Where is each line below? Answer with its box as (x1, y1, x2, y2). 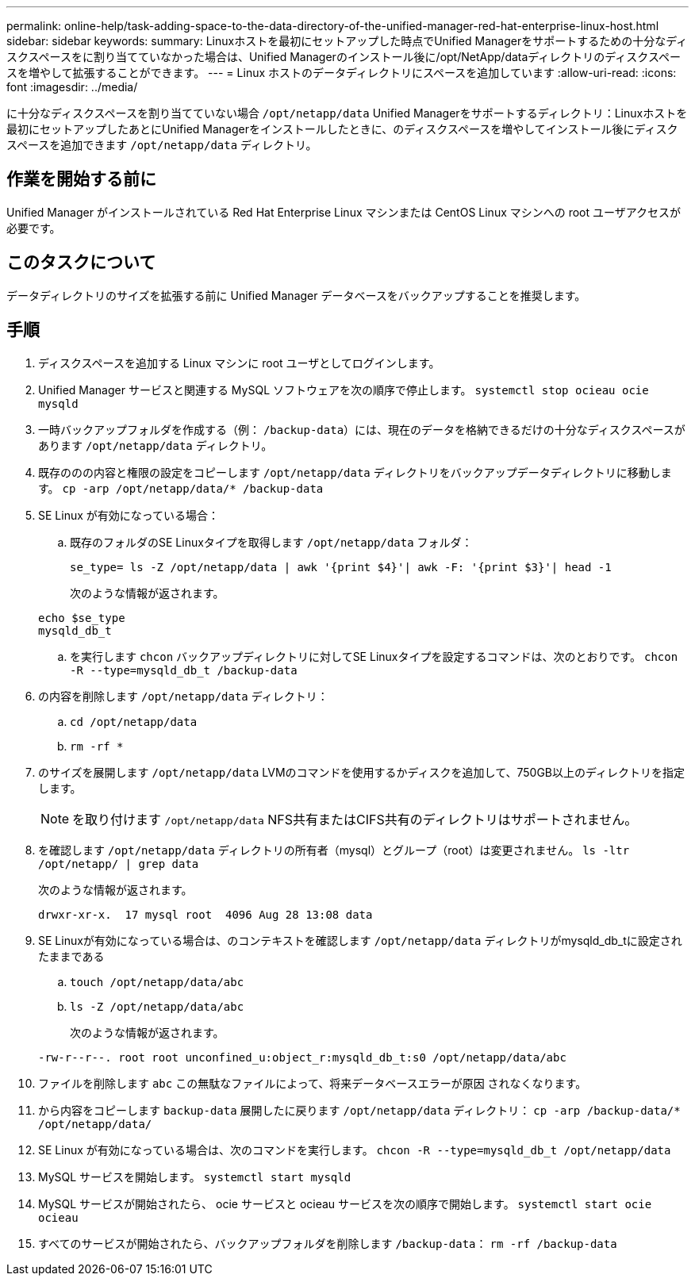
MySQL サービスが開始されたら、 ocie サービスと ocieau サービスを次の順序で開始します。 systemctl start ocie (38, 1196, 652, 1211)
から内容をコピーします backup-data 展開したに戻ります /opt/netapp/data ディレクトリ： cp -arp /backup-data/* (38, 1103, 681, 1117)
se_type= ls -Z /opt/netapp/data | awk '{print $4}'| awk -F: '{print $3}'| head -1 (70, 560, 612, 574)
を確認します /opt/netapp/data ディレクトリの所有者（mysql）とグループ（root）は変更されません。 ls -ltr (38, 843, 630, 857)
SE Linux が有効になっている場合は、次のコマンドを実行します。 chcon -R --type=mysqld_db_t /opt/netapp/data (38, 1142, 671, 1157)
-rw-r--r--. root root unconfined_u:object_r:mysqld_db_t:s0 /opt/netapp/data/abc (38, 1050, 566, 1064)
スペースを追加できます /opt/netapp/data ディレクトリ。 (6, 138, 317, 152)
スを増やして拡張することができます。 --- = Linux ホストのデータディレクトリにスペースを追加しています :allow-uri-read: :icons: (6, 66, 677, 79)
